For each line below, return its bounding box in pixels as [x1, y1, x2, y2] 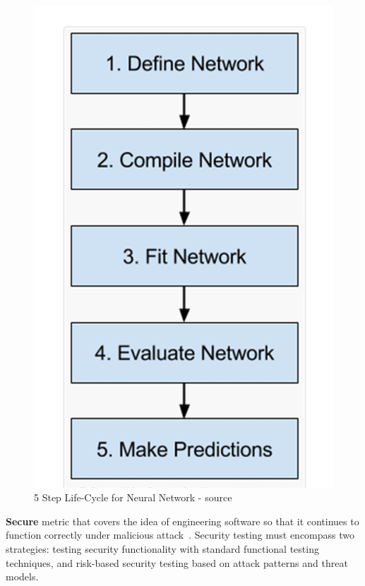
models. [6, 569, 39, 584]
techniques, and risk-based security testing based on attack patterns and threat [6, 555, 348, 570]
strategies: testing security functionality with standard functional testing [6, 542, 319, 556]
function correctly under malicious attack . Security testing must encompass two [6, 527, 355, 542]
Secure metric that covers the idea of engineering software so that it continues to [6, 513, 359, 528]
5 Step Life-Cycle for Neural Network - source [34, 490, 232, 505]
